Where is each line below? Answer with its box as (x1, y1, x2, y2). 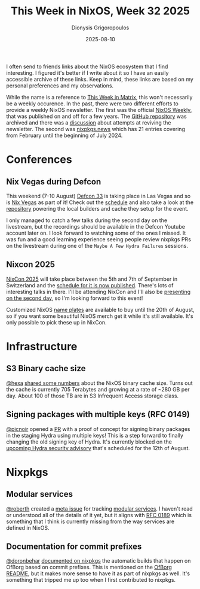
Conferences (6, 153, 73, 166)
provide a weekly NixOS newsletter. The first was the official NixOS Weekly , (6, 106, 192, 113)
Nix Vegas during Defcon (6, 177, 101, 187)
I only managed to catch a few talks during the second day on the (6, 217, 168, 224)
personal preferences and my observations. (6, 82, 114, 89)
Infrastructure (6, 339, 78, 353)
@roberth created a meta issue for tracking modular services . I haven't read (6, 505, 193, 512)
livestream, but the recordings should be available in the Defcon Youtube (6, 223, 185, 230)
